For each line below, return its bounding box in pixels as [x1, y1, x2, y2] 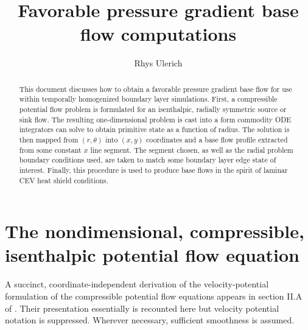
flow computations [80, 21, 237, 46]
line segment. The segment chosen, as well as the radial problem [90, 144, 293, 155]
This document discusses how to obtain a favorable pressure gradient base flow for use [19, 83, 292, 94]
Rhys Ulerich [134, 57, 183, 69]
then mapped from [19, 134, 79, 144]
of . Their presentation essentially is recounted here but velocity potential [5, 301, 279, 314]
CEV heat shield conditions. [19, 175, 108, 185]
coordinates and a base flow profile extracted [146, 134, 288, 144]
